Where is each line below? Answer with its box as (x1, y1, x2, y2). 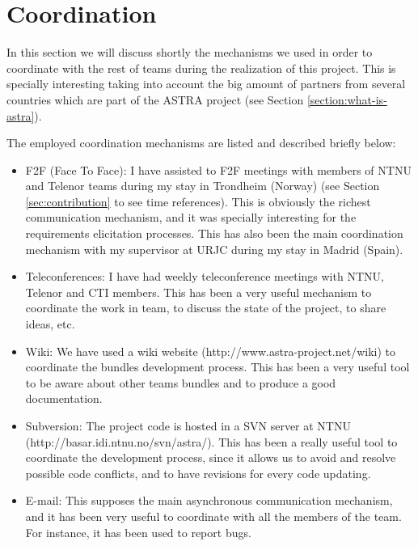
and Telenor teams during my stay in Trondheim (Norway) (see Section (25, 177, 380, 194)
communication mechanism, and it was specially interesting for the (25, 209, 357, 226)
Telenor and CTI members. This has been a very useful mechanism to (25, 283, 372, 300)
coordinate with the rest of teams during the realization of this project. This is (6, 59, 396, 76)
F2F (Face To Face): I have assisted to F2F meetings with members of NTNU (25, 161, 412, 178)
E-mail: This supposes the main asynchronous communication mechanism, (25, 492, 393, 509)
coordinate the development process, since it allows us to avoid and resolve (25, 449, 396, 466)
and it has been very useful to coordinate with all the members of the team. (25, 507, 402, 524)
